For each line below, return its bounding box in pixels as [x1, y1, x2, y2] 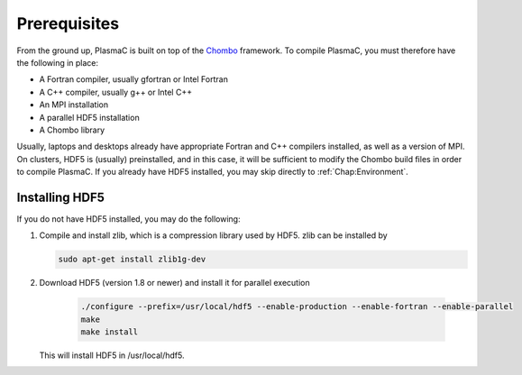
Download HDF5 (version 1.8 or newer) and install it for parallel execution [39, 278, 310, 288]
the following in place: [16, 57, 99, 68]
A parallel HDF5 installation [39, 112, 140, 123]
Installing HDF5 [16, 189, 105, 205]
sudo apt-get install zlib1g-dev [58, 254, 206, 265]
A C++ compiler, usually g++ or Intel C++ [39, 87, 193, 97]
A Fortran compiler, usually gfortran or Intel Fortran [39, 74, 229, 85]
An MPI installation [39, 99, 108, 110]
